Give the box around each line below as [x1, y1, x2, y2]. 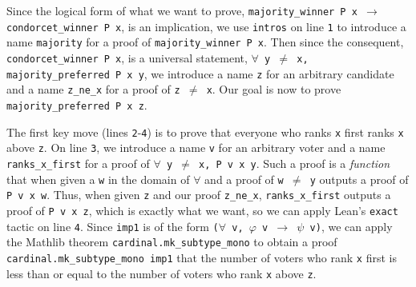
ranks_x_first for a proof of [6, 154, 150, 171]
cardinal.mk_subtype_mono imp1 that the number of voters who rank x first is [6, 249, 397, 265]
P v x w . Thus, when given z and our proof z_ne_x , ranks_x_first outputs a [6, 186, 391, 203]
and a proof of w [204, 170, 284, 187]
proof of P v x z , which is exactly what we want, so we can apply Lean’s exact [6, 201, 398, 218]
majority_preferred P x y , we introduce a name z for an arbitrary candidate [6, 65, 394, 82]
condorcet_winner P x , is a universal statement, [6, 49, 248, 66]
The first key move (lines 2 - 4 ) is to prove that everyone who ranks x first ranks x [6, 123, 404, 140]
